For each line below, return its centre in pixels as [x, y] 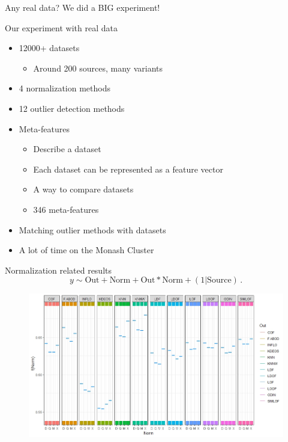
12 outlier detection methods [72, 108]
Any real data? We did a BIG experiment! [82, 7]
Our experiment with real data [61, 27]
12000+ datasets [49, 48]
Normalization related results [58, 270]
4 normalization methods [64, 88]
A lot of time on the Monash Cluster [86, 250]
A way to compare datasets [83, 189]
